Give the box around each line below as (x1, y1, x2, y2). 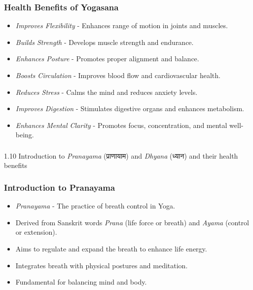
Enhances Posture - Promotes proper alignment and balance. (15, 53, 199, 64)
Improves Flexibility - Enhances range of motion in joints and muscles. (15, 20, 228, 31)
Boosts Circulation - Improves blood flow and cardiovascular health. (15, 70, 220, 80)
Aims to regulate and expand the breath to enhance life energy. (15, 244, 207, 254)
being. (15, 129, 34, 140)
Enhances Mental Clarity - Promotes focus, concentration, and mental (15, 120, 227, 130)
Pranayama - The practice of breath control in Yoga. (15, 201, 175, 211)
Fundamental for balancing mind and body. (15, 277, 147, 287)
